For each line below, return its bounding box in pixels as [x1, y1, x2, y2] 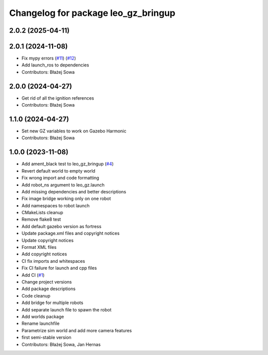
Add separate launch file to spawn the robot [21, 306, 112, 312]
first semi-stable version [21, 335, 71, 341]
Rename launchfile [21, 320, 60, 327]
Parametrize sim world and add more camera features [21, 327, 132, 333]
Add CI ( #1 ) [21, 272, 45, 278]
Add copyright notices [21, 251, 67, 257]
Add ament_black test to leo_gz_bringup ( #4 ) [21, 161, 114, 167]
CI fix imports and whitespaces [21, 258, 85, 264]
